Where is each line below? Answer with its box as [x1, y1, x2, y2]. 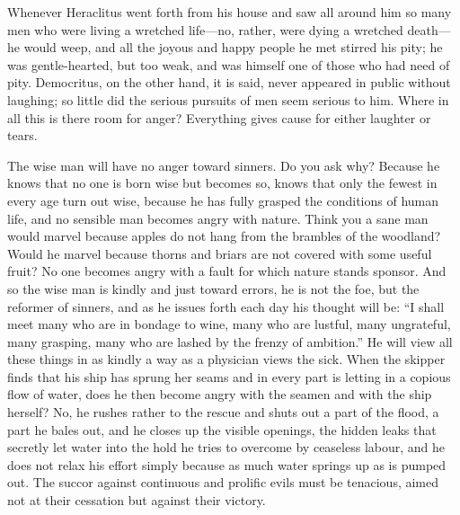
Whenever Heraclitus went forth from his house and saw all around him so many [7, 3, 452, 21]
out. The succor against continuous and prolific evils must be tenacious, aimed [7, 473, 439, 492]
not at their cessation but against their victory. [7, 491, 266, 510]
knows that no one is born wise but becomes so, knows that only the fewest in [7, 173, 438, 192]
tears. [7, 126, 38, 145]
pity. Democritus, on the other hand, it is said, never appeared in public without [7, 73, 451, 92]
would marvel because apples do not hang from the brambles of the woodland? [7, 226, 441, 245]
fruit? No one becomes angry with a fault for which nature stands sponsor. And [7, 262, 447, 280]
